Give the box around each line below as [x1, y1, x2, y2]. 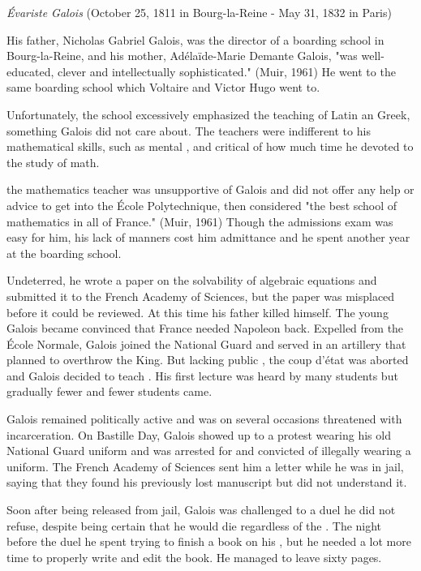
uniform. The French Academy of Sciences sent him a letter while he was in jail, [6, 457, 404, 474]
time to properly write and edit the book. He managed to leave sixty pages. [6, 548, 382, 565]
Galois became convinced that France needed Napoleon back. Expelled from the [6, 320, 404, 337]
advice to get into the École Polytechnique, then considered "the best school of [6, 196, 397, 213]
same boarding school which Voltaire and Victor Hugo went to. [6, 79, 320, 96]
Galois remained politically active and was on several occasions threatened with [6, 410, 402, 427]
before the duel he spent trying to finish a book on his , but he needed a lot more [6, 533, 411, 550]
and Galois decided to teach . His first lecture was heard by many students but [6, 367, 398, 384]
